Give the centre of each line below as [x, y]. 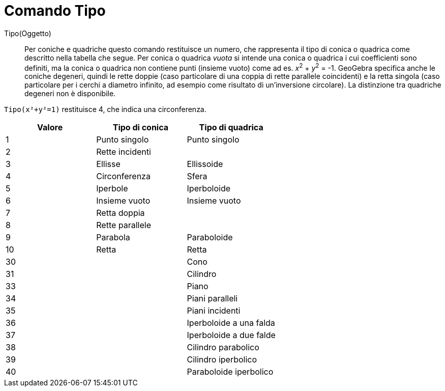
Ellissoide [205, 164]
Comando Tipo [55, 11]
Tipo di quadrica [231, 128]
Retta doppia [121, 213]
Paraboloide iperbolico [230, 372]
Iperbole [112, 189]
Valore [50, 128]
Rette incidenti [124, 152]
